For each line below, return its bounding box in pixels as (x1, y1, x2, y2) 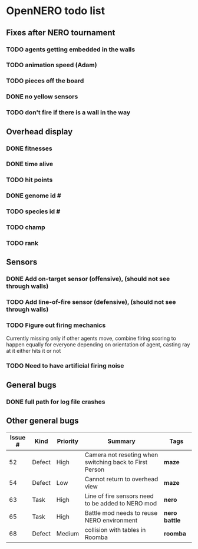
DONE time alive (6, 160, 54, 168)
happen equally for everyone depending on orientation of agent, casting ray (6, 340, 190, 348)
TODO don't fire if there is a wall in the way (6, 108, 131, 117)
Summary (107, 437, 136, 445)
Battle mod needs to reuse (84, 508, 158, 517)
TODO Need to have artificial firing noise (6, 362, 124, 370)
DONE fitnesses (6, 144, 52, 153)
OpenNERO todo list (6, 4, 105, 18)
